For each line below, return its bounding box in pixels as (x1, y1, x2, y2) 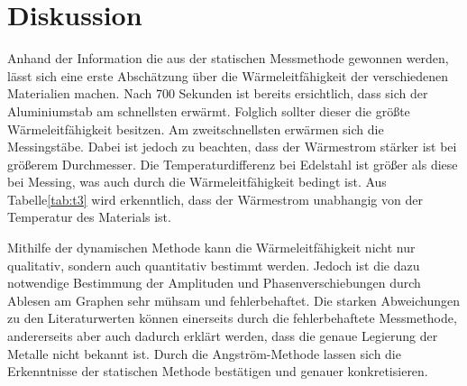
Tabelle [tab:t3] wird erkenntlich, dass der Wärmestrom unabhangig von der (7, 189, 423, 208)
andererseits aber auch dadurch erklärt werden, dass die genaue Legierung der (7, 326, 438, 345)
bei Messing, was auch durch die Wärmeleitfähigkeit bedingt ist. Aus (7, 172, 387, 191)
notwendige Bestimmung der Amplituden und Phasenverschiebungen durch (7, 273, 421, 292)
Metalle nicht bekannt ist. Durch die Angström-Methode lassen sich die (7, 344, 401, 363)
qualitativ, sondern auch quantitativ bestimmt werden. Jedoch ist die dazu (7, 255, 420, 274)
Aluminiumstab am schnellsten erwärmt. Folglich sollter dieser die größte (7, 101, 410, 120)
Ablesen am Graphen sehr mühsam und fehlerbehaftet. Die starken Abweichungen (7, 290, 461, 309)
